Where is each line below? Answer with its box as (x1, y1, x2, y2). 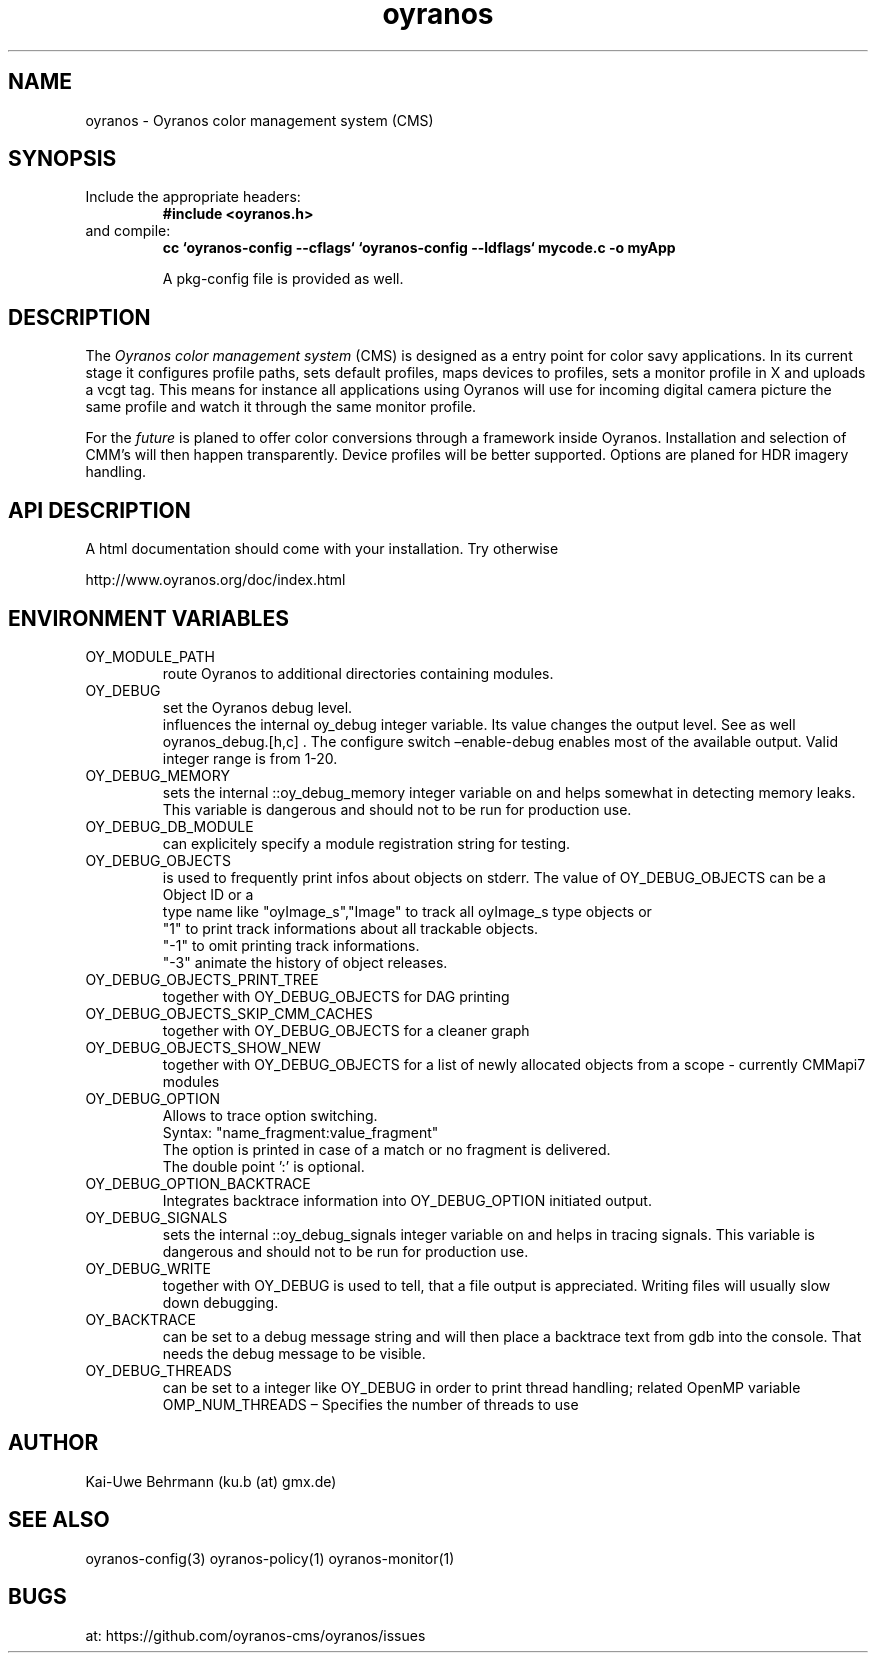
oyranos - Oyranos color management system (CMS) (85, 111, 434, 129)
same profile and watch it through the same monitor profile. (85, 398, 477, 416)
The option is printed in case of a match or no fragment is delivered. (162, 1140, 611, 1158)
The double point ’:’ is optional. (162, 1157, 365, 1175)
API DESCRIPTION (8, 497, 191, 523)
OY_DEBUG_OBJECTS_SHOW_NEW (85, 1038, 321, 1056)
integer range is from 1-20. (162, 749, 338, 767)
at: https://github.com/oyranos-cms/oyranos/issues (85, 1626, 426, 1644)
